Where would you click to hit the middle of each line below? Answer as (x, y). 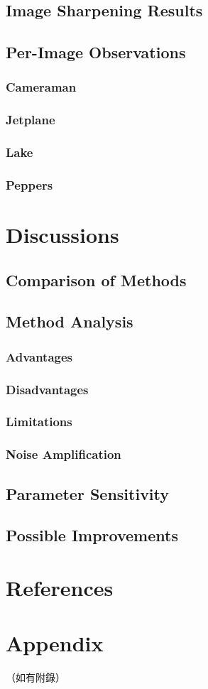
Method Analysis (70, 321)
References (60, 587)
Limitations (39, 422)
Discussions (62, 235)
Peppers (29, 185)
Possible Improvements (92, 535)
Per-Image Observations (96, 52)
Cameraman (41, 87)
